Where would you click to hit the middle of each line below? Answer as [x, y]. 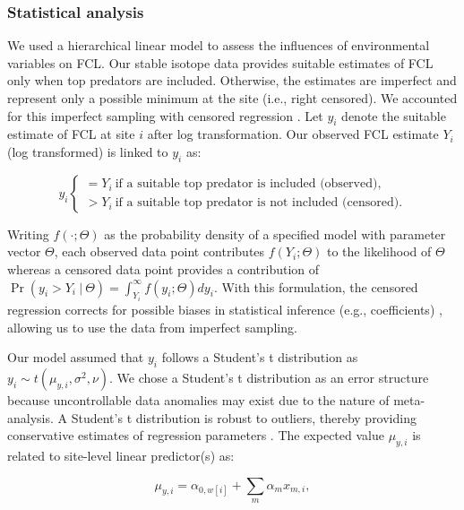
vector [24, 251]
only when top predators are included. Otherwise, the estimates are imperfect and [232, 80]
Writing [28, 233]
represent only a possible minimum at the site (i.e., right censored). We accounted [232, 98]
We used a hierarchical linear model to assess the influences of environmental [219, 45]
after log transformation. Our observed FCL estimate [293, 134]
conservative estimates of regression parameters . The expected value [196, 435]
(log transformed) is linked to [88, 151]
